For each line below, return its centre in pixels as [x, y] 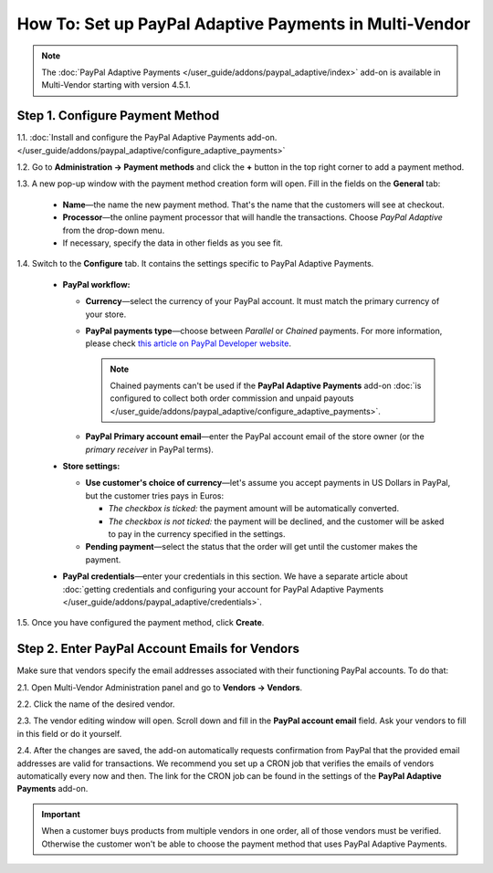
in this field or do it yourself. [69, 733]
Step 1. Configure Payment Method [118, 116]
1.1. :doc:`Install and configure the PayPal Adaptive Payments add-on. [147, 138]
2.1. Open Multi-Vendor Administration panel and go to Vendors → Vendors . [160, 687]
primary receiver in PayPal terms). [150, 449]
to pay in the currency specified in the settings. [197, 534]
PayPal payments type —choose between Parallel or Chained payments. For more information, [264, 331]
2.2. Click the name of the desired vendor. [96, 704]
